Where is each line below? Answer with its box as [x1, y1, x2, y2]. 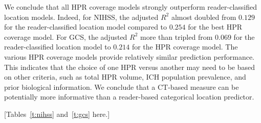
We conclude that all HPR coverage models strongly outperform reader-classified [4, 2, 257, 12]
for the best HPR [188, 21, 243, 32]
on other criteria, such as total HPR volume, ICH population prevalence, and [4, 71, 246, 82]
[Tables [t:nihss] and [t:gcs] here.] [4, 108, 110, 119]
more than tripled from [140, 31, 213, 42]
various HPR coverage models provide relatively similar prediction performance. [4, 51, 254, 62]
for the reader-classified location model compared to [4, 21, 167, 32]
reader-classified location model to [4, 41, 111, 52]
